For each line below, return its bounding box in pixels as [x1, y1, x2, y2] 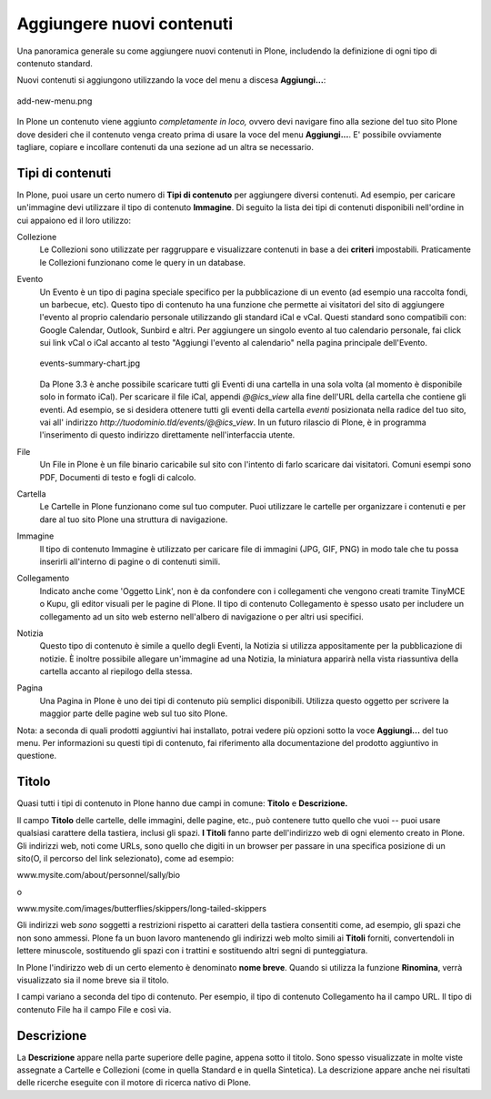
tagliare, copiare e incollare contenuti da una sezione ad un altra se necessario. [16, 141, 314, 152]
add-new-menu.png [16, 96, 93, 106]
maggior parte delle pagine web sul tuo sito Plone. [39, 708, 228, 719]
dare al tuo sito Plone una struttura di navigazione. [39, 514, 228, 525]
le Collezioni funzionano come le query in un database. [39, 257, 245, 267]
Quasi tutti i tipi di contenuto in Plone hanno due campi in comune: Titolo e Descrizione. [16, 798, 348, 809]
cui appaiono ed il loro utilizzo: [16, 215, 132, 226]
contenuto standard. [16, 57, 93, 68]
